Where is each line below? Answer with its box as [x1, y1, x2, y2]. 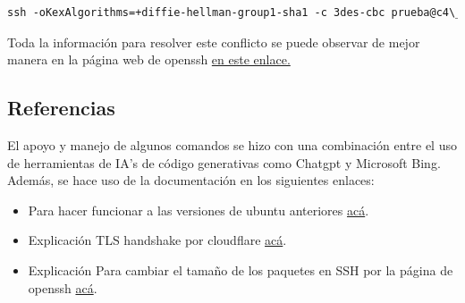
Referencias [7, 94, 115, 122]
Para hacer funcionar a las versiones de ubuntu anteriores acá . [28, 200, 369, 219]
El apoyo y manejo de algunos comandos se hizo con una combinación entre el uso [7, 135, 457, 154]
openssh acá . [28, 278, 97, 297]
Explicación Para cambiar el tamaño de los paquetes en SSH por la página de [28, 260, 453, 279]
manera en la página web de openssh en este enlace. [7, 50, 291, 69]
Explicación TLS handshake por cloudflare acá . [28, 231, 287, 249]
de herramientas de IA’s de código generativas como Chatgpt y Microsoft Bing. [7, 153, 441, 172]
